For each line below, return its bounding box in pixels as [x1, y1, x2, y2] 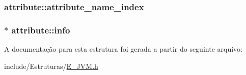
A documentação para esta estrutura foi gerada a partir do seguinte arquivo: [4, 44, 242, 54]
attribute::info [11, 23, 70, 36]
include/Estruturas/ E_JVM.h [4, 60, 98, 71]
